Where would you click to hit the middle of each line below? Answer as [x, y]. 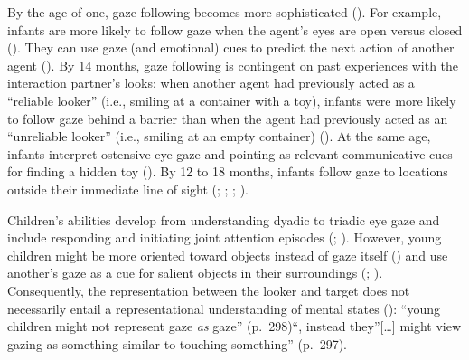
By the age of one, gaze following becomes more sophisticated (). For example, [225, 12]
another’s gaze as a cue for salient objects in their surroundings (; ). [195, 273]
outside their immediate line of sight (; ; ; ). [128, 189]
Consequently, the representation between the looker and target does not [209, 290]
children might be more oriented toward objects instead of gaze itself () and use [228, 255]
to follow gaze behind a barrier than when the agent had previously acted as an [228, 118]
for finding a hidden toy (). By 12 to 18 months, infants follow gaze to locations [228, 171]
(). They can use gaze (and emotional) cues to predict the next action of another [231, 47]
